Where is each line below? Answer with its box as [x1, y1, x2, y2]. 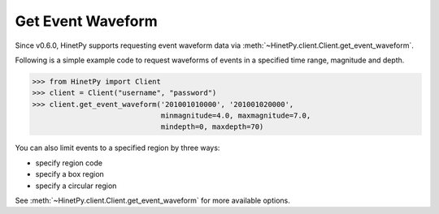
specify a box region [35, 169, 105, 179]
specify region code [35, 158, 103, 168]
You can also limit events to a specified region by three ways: [15, 143, 220, 153]
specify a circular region [35, 181, 117, 190]
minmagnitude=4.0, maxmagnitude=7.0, [160, 111, 311, 121]
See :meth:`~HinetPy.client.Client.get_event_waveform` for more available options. [15, 195, 290, 206]
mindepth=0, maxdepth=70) [160, 122, 264, 131]
